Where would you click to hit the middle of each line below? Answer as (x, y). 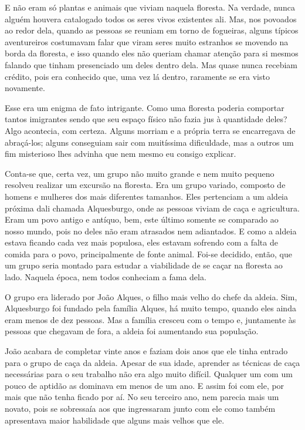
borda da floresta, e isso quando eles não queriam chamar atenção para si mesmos (152, 53)
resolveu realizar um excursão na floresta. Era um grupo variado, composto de (145, 185)
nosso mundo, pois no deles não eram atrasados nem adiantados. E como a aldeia (151, 231)
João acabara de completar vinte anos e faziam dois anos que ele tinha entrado (146, 351)
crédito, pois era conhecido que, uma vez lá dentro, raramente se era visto (137, 76)
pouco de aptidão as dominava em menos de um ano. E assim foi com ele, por (145, 385)
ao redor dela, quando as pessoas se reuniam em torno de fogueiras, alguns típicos (152, 30)
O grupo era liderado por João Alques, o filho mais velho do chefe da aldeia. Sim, (151, 296)
